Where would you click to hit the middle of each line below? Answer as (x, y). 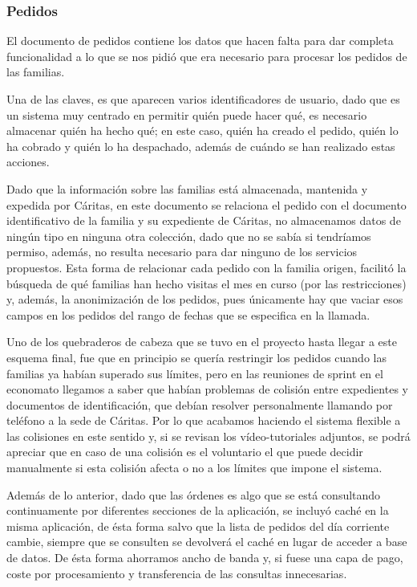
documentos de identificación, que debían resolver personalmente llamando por (200, 404)
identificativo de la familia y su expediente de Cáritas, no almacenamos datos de (204, 220)
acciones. (28, 162)
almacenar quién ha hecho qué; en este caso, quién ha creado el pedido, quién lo (202, 130)
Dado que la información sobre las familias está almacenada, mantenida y (187, 188)
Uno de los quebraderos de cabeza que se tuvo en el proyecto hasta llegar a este (202, 342)
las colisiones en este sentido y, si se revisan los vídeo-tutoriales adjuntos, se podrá (208, 436)
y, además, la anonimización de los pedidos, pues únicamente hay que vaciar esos (205, 299)
